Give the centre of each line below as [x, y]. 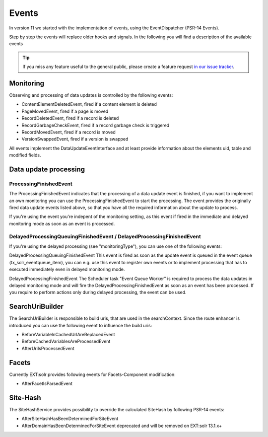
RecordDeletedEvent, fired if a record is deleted [70, 118]
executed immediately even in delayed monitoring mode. [67, 269]
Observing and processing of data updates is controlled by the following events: [91, 95]
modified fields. [25, 155]
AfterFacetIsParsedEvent [47, 384]
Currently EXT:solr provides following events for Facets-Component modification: [92, 374]
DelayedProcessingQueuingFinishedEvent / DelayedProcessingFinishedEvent [105, 236]
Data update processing [47, 169]
